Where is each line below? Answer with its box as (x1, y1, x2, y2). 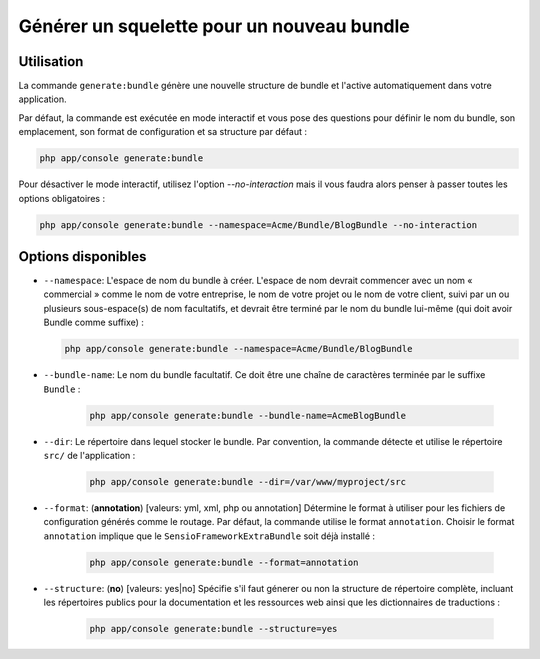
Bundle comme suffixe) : (43, 316, 145, 329)
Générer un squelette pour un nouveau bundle (18, 15, 410, 37)
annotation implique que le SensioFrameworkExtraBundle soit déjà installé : (43, 530, 375, 542)
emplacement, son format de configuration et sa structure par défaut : (18, 126, 307, 138)
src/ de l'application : (43, 449, 136, 461)
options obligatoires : (18, 192, 105, 204)
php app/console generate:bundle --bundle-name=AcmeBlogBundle (89, 410, 407, 421)
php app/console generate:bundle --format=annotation (89, 556, 359, 568)
